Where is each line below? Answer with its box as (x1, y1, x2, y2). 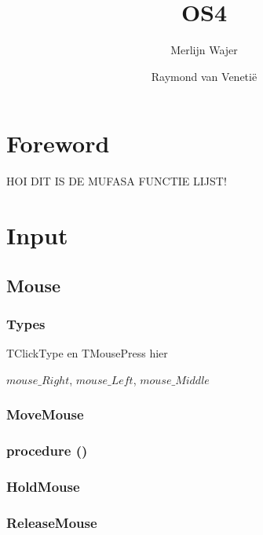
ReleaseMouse (6, 512, 97, 532)
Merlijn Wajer (170, 42, 238, 58)
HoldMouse (6, 477, 80, 497)
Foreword (6, 127, 110, 159)
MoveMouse (6, 405, 84, 424)
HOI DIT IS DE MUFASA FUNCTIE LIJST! (6, 173, 227, 189)
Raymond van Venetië (151, 68, 258, 84)
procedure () (6, 441, 88, 460)
